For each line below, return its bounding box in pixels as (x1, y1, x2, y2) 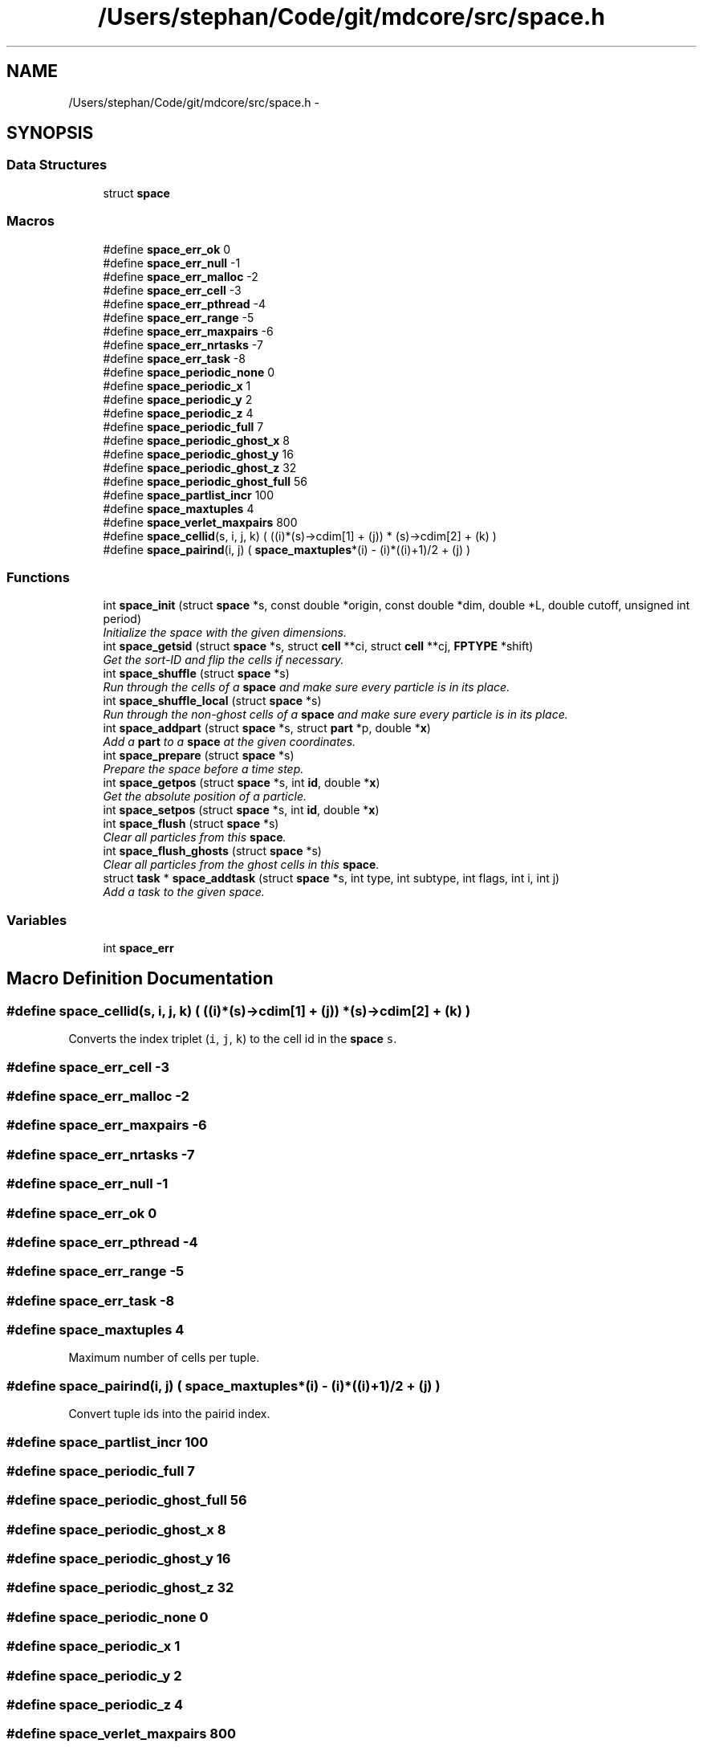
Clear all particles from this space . (103, 830, 286, 845)
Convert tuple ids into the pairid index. (68, 1407, 270, 1421)
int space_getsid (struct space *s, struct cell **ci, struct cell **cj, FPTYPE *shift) (103, 639, 534, 654)
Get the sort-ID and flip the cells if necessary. (103, 653, 344, 667)
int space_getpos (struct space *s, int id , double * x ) (103, 776, 380, 790)
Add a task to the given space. (103, 885, 265, 899)
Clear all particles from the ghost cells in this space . (103, 858, 380, 872)
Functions (6, 568, 70, 585)
